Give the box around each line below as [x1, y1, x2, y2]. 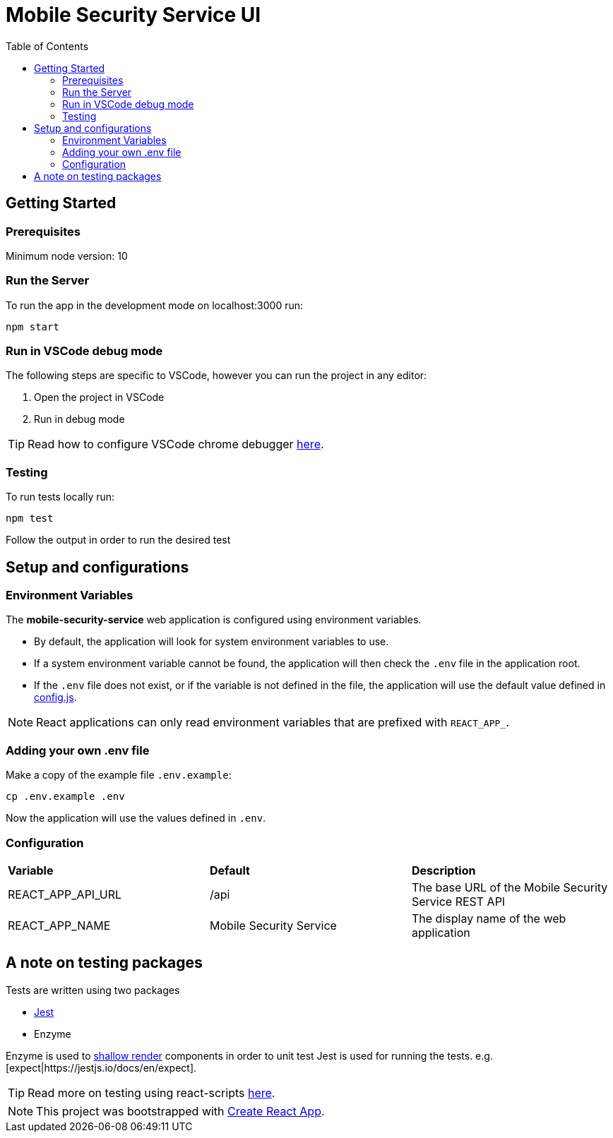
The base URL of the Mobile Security [411, 880, 608, 894]
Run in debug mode [34, 413, 125, 426]
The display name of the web [411, 911, 566, 926]
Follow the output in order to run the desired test [6, 534, 231, 546]
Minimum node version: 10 [6, 249, 128, 262]
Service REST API [411, 894, 506, 909]
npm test [6, 513, 54, 525]
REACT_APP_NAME [8, 918, 111, 933]
